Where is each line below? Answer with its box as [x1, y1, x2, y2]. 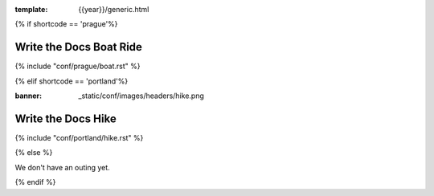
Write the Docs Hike [14, 112, 117, 125]
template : [14, 5, 48, 14]
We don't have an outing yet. [14, 162, 110, 172]
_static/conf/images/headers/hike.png [78, 91, 205, 100]
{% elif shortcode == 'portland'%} [14, 76, 129, 86]
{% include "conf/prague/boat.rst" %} [14, 61, 141, 71]
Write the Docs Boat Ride [14, 40, 142, 54]
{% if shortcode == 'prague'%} [14, 19, 118, 29]
